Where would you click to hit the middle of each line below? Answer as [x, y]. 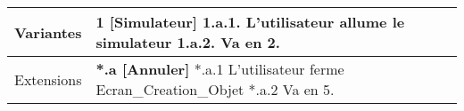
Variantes [48, 32]
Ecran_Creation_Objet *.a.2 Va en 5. [215, 89]
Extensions [48, 79]
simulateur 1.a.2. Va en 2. [188, 42]
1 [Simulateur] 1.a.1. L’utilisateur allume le [250, 22]
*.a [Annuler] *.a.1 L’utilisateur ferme [220, 69]
